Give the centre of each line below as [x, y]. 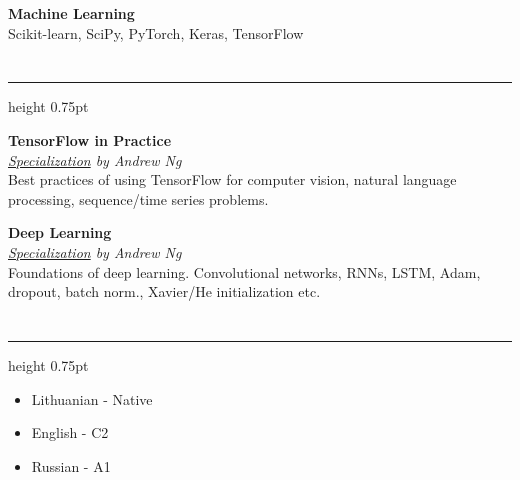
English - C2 [70, 432]
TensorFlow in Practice [90, 139]
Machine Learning [71, 13]
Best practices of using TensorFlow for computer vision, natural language [232, 179]
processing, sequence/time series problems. [138, 198]
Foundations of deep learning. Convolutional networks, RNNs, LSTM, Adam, [244, 271]
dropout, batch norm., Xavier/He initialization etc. [164, 291]
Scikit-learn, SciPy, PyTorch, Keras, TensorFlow [156, 32]
